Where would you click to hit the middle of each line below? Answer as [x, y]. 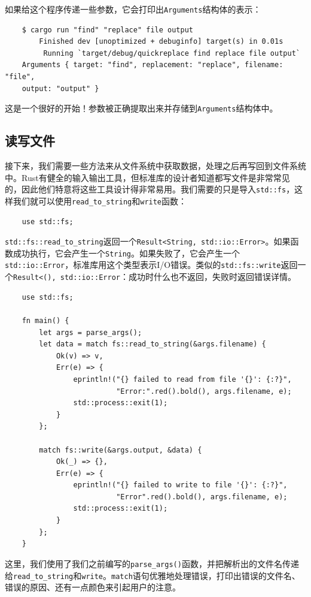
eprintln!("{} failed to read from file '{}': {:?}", [182, 379]
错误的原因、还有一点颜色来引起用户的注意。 [93, 587]
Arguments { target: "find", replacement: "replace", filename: [153, 65]
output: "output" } [60, 88]
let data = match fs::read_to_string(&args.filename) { [153, 344]
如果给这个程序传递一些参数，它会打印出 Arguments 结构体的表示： [133, 9]
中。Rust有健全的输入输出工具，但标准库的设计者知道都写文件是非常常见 [147, 177]
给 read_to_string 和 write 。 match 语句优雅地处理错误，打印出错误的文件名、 [153, 575]
